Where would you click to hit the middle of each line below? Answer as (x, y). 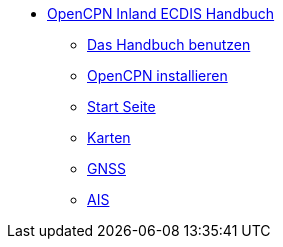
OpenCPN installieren (157, 75)
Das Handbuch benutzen (169, 44)
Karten (109, 137)
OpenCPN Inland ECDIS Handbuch (161, 13)
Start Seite (121, 106)
